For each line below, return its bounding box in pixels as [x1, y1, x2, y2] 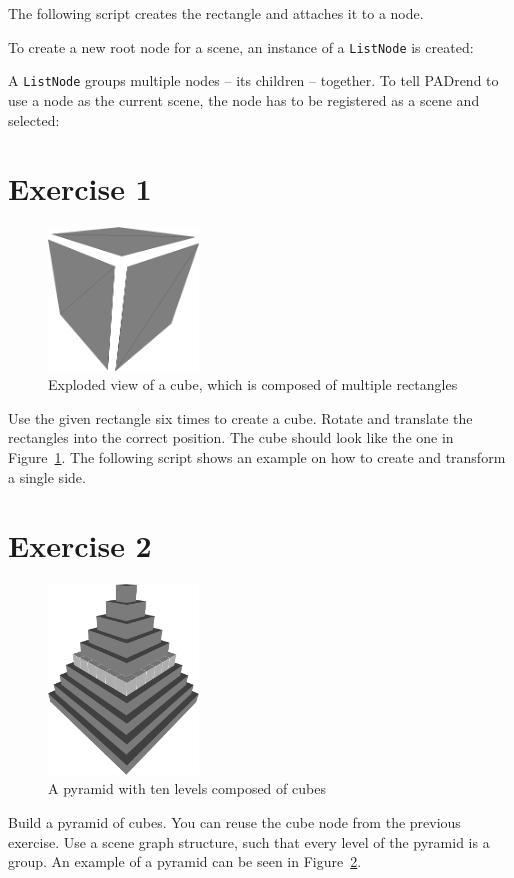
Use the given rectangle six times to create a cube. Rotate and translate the [8, 407, 473, 428]
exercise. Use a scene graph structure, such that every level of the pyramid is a [8, 831, 490, 852]
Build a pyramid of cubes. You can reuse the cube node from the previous [8, 812, 461, 833]
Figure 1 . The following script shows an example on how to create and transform [8, 447, 506, 467]
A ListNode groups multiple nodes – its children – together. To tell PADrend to [8, 70, 499, 91]
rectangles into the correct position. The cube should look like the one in [8, 427, 454, 448]
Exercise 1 [8, 168, 152, 209]
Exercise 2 [8, 525, 152, 566]
